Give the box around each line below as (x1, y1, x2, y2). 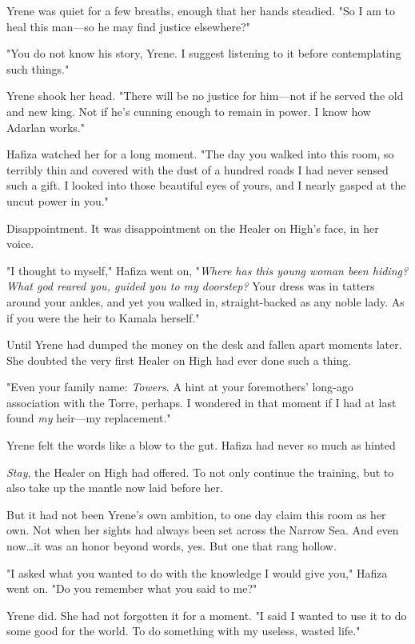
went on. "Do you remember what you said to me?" (6, 580, 257, 597)
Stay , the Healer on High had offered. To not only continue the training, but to (6, 463, 394, 480)
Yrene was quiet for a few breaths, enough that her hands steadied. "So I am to (6, 2, 395, 18)
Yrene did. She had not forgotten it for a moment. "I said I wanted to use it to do (6, 606, 407, 623)
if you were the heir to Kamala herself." (6, 309, 200, 326)
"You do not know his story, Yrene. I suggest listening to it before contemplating (6, 45, 401, 62)
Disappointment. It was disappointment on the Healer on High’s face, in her (6, 219, 379, 236)
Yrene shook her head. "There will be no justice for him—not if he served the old (6, 87, 404, 104)
